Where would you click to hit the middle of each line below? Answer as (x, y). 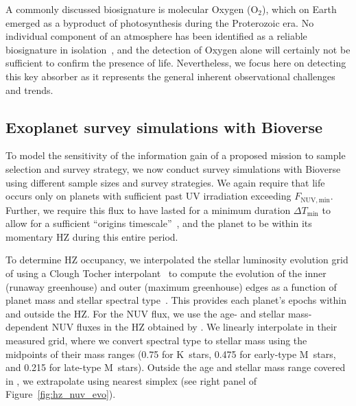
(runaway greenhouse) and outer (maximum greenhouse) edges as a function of (171, 286)
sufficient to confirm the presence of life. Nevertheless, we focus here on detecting (176, 63)
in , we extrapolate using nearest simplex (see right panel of (131, 380)
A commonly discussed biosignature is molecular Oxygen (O (132, 9)
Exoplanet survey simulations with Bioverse (164, 127)
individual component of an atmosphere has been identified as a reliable (156, 36)
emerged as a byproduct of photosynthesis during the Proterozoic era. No (160, 22)
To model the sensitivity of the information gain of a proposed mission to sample (176, 155)
